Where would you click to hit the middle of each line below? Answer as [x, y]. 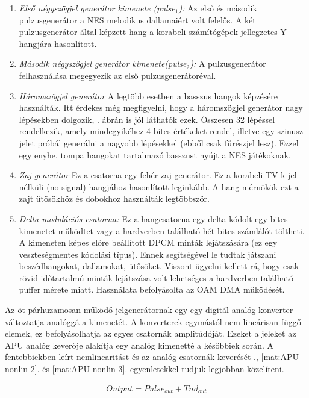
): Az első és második [218, 8]
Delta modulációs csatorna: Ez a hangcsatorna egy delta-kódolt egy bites [153, 218]
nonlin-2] [21, 369]
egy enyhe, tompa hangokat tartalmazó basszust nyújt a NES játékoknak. [155, 154]
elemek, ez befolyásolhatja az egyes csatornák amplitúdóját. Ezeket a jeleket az [151, 333]
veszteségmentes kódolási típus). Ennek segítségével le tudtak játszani [148, 254]
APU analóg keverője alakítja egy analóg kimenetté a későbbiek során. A [139, 345]
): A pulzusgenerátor [228, 64]
